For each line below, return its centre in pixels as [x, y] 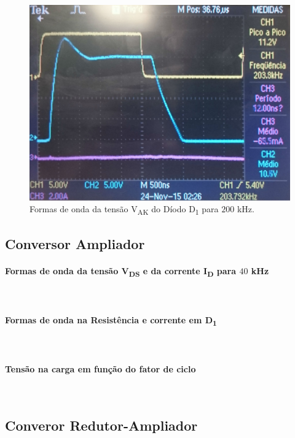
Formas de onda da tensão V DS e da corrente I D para [121, 271]
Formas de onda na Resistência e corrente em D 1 [111, 320]
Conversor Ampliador [75, 243]
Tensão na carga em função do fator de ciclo [100, 368]
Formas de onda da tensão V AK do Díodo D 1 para [124, 210]
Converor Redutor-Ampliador [101, 425]
